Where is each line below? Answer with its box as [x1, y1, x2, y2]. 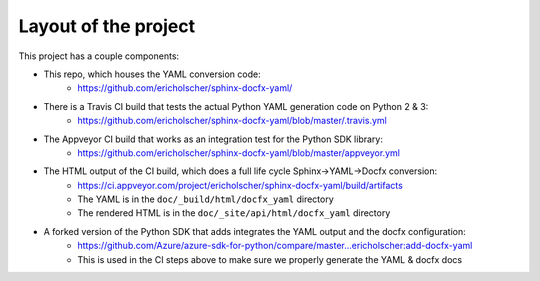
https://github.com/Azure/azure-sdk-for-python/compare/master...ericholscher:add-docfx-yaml [77, 240, 473, 252]
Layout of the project [18, 15, 195, 37]
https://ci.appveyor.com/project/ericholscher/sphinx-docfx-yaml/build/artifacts [77, 179, 404, 191]
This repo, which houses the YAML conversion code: [43, 68, 261, 80]
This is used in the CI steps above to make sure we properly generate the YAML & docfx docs [77, 253, 463, 265]
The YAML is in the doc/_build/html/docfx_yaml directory [77, 193, 334, 205]
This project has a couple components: [18, 50, 180, 62]
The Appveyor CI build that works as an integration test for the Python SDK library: [43, 133, 384, 145]
